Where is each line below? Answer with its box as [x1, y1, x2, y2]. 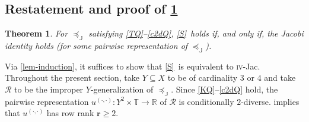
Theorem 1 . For [5, 27, 68, 39]
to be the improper [14, 83, 84, 95]
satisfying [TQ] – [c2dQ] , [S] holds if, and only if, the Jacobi [88, 27, 304, 39]
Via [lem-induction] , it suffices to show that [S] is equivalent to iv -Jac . [5, 60, 260, 72]
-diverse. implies [241, 95, 300, 107]
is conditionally [179, 95, 234, 107]
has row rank [46, 107, 94, 119]
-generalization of [90, 83, 154, 95]
